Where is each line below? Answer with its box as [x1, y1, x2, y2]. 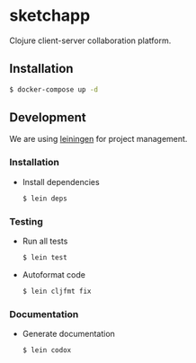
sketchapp [9, 5, 91, 26]
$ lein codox [22, 345, 72, 355]
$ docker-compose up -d [9, 84, 99, 94]
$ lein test [22, 252, 67, 261]
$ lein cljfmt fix [22, 287, 92, 296]
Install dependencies [22, 176, 101, 187]
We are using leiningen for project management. [9, 134, 188, 145]
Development [9, 110, 87, 126]
